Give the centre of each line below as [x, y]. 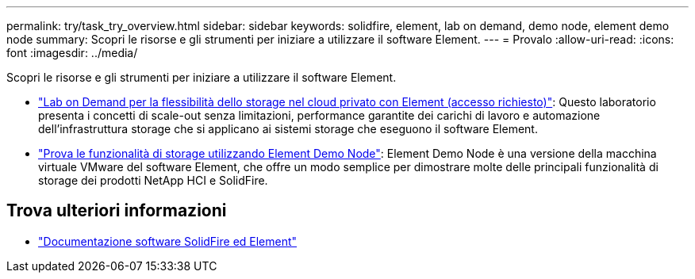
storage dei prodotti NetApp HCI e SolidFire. [153, 180]
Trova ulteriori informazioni [117, 211]
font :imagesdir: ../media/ [72, 53]
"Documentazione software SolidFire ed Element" [168, 241]
